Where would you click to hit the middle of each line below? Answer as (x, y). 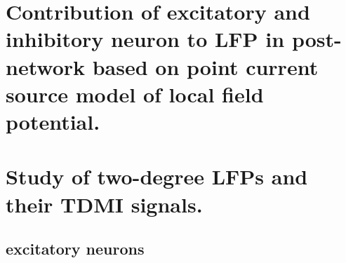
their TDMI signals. (104, 204)
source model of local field (135, 94)
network (46, 66)
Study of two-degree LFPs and (157, 176)
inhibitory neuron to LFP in (145, 39)
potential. (53, 121)
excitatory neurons (75, 249)
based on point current (205, 66)
